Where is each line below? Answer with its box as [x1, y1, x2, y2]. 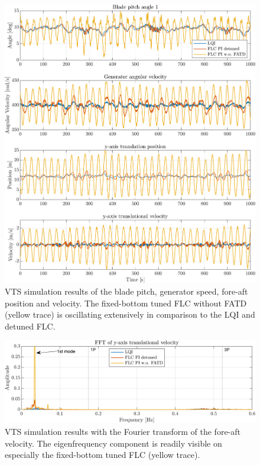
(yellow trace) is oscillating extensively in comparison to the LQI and [5, 308, 255, 321]
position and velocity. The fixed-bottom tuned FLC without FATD [5, 296, 247, 309]
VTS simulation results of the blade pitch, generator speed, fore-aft [5, 285, 248, 297]
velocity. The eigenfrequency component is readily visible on [5, 437, 222, 449]
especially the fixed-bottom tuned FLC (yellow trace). [5, 448, 200, 461]
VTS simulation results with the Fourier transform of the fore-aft [5, 425, 240, 437]
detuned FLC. [5, 319, 56, 332]
